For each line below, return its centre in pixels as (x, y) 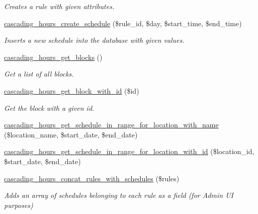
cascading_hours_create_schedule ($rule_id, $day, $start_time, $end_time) (123, 23)
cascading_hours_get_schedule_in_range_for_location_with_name (111, 125)
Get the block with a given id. (49, 108)
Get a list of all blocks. (39, 74)
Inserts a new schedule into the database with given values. (94, 40)
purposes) (19, 205)
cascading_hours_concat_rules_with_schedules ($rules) (92, 178)
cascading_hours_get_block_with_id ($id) (72, 90)
